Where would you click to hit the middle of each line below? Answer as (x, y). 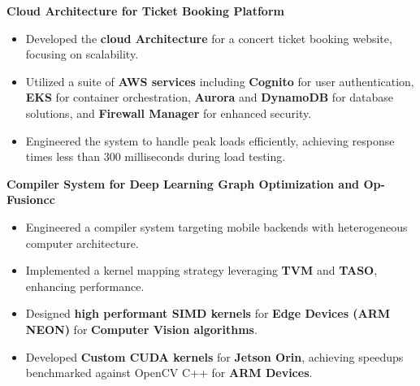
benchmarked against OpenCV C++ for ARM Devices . (169, 373)
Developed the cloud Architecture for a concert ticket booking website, (209, 38)
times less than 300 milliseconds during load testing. (156, 156)
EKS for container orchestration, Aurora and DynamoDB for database (210, 97)
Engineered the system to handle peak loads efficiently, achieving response (210, 140)
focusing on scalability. (82, 54)
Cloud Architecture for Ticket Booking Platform (145, 11)
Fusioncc (31, 200)
